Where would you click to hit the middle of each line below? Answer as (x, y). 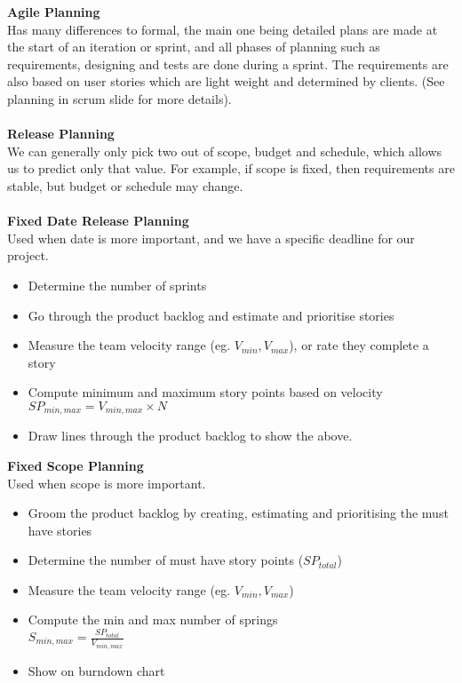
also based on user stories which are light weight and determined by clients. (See (226, 81)
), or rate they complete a (359, 345)
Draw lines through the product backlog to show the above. (190, 436)
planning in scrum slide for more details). (119, 98)
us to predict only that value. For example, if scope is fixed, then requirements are (231, 168)
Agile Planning (54, 12)
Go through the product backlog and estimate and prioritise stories (211, 315)
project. (28, 255)
